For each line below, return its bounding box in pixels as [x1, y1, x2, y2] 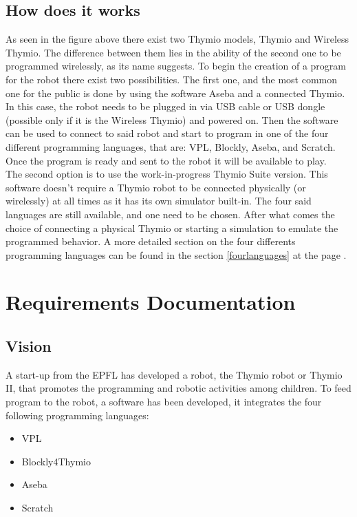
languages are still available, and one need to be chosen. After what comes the [6, 207, 335, 221]
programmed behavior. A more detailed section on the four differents [6, 234, 296, 249]
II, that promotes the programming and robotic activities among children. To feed [6, 381, 351, 395]
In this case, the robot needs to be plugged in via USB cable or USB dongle [6, 99, 325, 114]
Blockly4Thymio [21, 454, 91, 468]
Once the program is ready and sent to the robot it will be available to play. [6, 153, 327, 167]
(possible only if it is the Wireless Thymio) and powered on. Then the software [6, 112, 338, 127]
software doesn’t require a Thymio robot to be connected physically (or [6, 180, 306, 194]
